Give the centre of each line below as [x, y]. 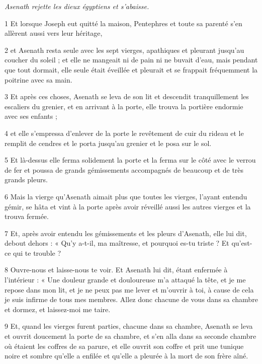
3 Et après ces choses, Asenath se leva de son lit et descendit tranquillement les [127, 96]
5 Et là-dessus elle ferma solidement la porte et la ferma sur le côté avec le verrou [130, 160]
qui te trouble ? [37, 252]
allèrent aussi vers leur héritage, [54, 33]
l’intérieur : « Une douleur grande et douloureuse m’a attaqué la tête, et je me [125, 280]
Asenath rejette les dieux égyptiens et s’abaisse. [77, 6]
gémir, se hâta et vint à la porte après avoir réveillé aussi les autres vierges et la [128, 206]
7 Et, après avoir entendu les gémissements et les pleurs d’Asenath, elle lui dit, [126, 233]
